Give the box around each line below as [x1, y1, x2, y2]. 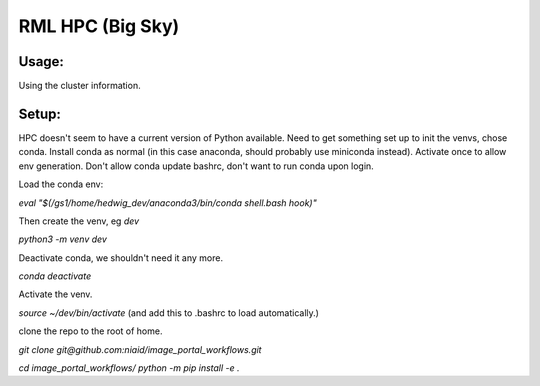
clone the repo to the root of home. [18, 325, 163, 337]
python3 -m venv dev [18, 233, 107, 245]
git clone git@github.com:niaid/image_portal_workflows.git [18, 343, 262, 355]
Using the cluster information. [18, 80, 141, 92]
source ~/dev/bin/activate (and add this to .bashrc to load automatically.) [18, 306, 320, 319]
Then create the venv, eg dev [18, 215, 140, 227]
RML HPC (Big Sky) [18, 15, 180, 37]
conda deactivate [18, 270, 92, 282]
